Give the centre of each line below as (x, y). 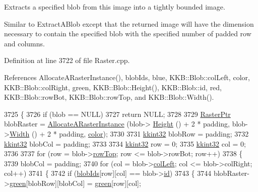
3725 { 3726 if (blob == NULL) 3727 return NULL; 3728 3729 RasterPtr (117, 114)
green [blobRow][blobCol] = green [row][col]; (75, 183)
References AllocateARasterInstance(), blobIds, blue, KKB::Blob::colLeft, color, (127, 77)
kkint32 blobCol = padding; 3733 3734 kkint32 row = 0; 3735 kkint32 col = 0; (125, 143)
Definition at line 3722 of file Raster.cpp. (67, 60)
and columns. (24, 43)
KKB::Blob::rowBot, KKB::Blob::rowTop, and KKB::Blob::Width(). (109, 97)
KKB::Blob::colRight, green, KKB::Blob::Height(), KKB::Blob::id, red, (113, 87)
